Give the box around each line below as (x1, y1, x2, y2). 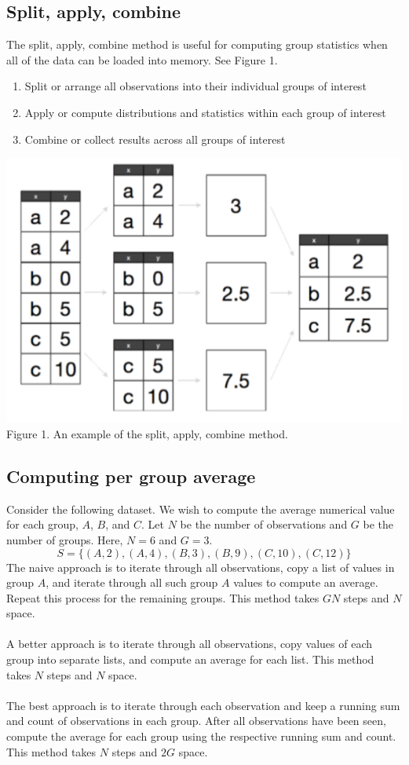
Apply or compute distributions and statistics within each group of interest (24, 104, 386, 120)
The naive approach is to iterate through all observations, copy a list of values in (6, 558, 395, 575)
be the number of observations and (180, 516, 348, 533)
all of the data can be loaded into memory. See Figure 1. (6, 51, 278, 68)
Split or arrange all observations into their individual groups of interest (24, 78, 367, 94)
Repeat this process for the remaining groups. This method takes (6, 589, 320, 606)
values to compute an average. (233, 574, 378, 591)
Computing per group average (6, 463, 256, 488)
